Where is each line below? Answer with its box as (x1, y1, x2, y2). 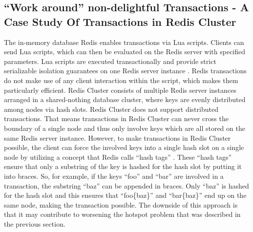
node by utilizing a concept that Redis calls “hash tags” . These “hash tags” (4, 151, 232, 162)
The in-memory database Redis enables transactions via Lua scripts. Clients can (4, 37, 244, 47)
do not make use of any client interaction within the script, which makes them (4, 75, 238, 85)
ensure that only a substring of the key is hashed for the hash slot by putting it (4, 161, 242, 171)
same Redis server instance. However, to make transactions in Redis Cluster (4, 132, 231, 143)
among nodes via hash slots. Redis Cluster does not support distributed (4, 104, 218, 114)
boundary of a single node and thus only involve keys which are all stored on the (4, 123, 245, 133)
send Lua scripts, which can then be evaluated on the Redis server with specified (4, 46, 246, 57)
